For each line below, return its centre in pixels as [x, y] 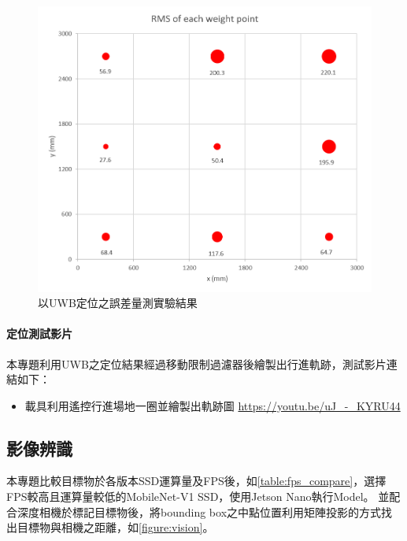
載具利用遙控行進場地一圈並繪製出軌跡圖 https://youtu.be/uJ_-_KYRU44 [213, 405]
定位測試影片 [39, 333]
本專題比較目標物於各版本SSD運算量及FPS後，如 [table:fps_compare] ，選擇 [196, 481]
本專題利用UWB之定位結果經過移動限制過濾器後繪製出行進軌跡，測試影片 [196, 363]
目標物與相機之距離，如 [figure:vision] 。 [115, 527]
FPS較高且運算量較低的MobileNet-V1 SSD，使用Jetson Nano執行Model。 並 [198, 497]
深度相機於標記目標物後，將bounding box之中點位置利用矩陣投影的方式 [199, 511]
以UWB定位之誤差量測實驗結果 [118, 303]
